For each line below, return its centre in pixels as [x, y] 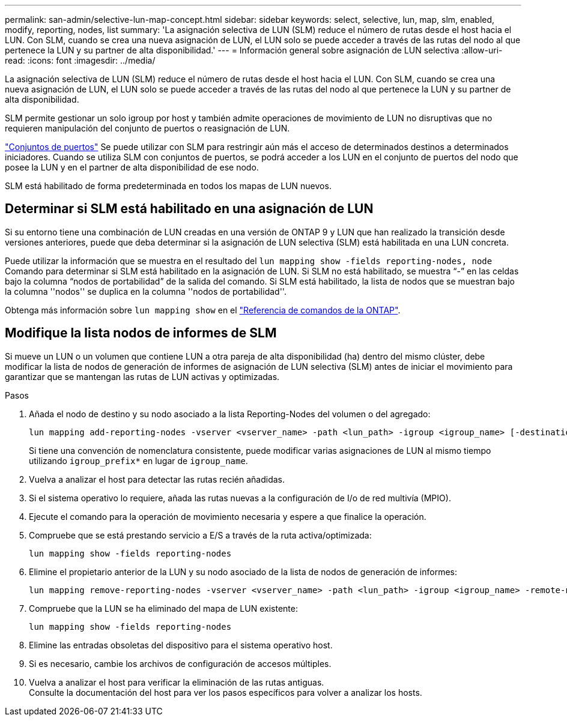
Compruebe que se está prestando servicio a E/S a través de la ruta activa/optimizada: [200, 535]
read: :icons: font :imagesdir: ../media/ [80, 60]
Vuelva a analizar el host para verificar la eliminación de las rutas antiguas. [177, 682]
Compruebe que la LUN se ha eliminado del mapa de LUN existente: [163, 608]
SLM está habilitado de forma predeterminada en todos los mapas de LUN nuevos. [168, 186]
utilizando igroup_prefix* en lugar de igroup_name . [138, 460]
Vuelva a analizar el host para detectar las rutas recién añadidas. [157, 479]
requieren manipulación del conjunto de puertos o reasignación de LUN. [147, 128]
